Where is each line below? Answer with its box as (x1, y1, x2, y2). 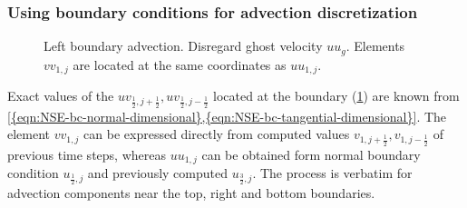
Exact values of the (7, 86, 114, 105)
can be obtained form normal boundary (201, 144, 421, 163)
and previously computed (87, 163, 229, 183)
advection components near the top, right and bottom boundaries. (7, 183, 375, 203)
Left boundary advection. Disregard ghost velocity (44, 36, 323, 55)
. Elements (345, 36, 405, 55)
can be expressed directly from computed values (83, 124, 350, 144)
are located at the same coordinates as (73, 54, 287, 74)
